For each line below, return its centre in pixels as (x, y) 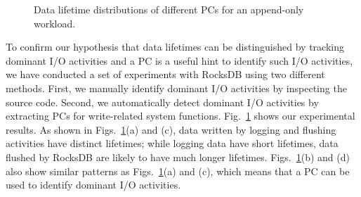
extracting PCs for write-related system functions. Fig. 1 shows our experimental (180, 116)
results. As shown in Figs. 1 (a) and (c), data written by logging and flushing (171, 129)
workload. (55, 23)
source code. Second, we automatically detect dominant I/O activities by (162, 102)
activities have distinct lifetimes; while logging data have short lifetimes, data (172, 143)
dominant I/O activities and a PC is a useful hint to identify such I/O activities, (179, 60)
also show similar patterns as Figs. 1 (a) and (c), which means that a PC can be (178, 171)
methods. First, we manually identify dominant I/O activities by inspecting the (176, 88)
